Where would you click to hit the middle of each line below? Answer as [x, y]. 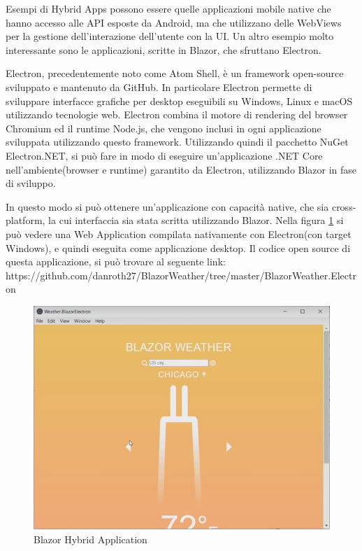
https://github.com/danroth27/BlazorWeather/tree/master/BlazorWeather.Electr [181, 275]
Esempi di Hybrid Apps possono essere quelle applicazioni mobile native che [168, 8]
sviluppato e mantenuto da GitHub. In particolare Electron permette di [159, 86]
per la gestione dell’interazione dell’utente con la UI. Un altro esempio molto [170, 36]
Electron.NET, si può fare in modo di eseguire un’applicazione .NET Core [164, 155]
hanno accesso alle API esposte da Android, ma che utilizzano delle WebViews [174, 22]
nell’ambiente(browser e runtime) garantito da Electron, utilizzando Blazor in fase [181, 169]
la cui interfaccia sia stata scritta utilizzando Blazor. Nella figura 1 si [196, 220]
